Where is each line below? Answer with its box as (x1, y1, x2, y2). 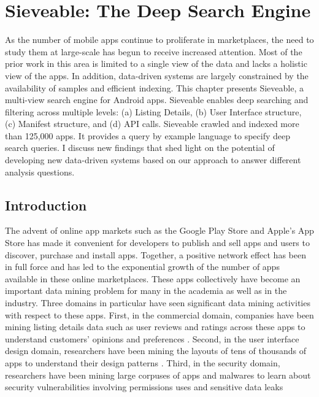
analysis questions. (5, 165, 75, 178)
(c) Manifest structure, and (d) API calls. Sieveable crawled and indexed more (5, 117, 299, 130)
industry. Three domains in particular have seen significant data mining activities (5, 296, 310, 309)
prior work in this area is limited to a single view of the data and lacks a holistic (5, 57, 307, 70)
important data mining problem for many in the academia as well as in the (5, 284, 287, 297)
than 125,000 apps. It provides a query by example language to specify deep (5, 129, 291, 142)
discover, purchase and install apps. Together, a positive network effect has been (5, 248, 306, 261)
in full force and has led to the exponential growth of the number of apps (5, 260, 280, 273)
